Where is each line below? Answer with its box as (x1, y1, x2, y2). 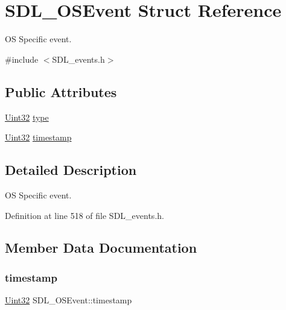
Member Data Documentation (5, 238, 197, 257)
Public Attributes (5, 82, 117, 101)
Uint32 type (5, 110, 49, 123)
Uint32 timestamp (5, 131, 72, 144)
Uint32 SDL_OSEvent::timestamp (5, 294, 132, 306)
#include (5, 52, 39, 65)
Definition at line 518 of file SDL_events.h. (5, 209, 164, 221)
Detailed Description (5, 160, 137, 179)
